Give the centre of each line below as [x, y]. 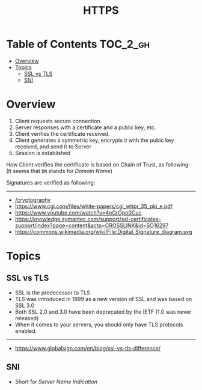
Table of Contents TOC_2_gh [78, 44]
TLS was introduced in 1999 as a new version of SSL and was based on [103, 299]
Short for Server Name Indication [56, 382]
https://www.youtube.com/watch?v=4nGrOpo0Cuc [78, 212]
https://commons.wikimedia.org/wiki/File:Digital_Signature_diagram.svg [103, 231]
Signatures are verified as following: [51, 182]
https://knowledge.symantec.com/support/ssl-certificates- [88, 219]
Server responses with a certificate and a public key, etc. [85, 127]
